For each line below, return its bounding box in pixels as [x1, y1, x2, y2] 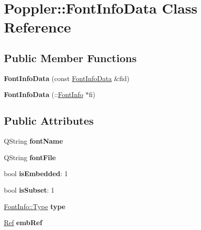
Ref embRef [4, 217, 43, 228]
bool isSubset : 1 [4, 184, 55, 195]
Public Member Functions [4, 50, 137, 65]
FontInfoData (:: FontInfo [4, 89, 83, 99]
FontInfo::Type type [4, 201, 65, 211]
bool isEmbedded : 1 [4, 168, 68, 179]
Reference [4, 17, 71, 37]
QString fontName [4, 136, 63, 146]
